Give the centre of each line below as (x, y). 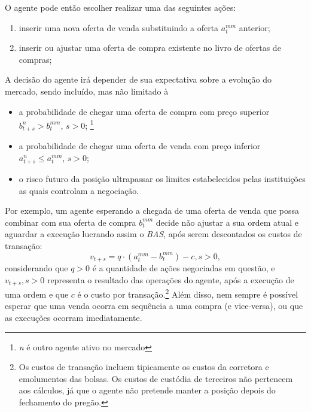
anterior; (254, 27)
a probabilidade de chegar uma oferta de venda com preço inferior (140, 146)
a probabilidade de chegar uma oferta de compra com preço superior (144, 111)
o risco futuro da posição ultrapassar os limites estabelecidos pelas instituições (162, 179)
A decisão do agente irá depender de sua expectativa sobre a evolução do (138, 79)
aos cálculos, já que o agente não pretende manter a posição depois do (147, 390)
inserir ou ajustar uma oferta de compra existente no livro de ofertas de (150, 48)
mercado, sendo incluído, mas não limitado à (87, 91)
